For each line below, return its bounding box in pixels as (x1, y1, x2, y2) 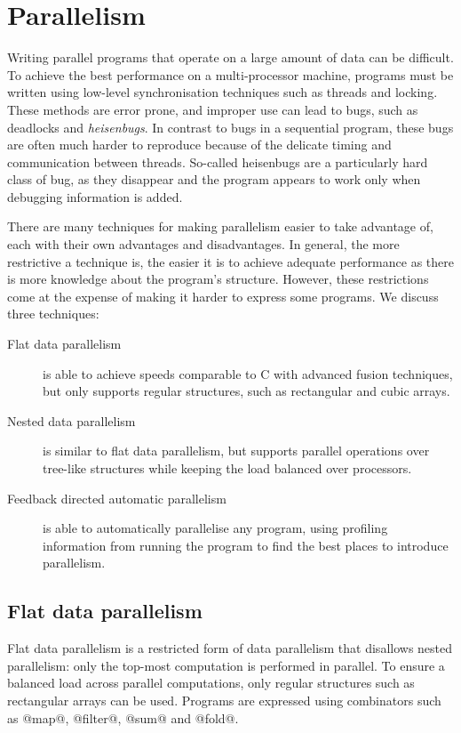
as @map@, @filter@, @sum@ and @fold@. (7, 708, 239, 727)
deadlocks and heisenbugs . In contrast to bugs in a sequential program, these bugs (7, 117, 454, 136)
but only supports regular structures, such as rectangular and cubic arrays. (43, 382, 450, 400)
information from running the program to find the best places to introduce (43, 536, 449, 554)
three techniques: (7, 304, 99, 323)
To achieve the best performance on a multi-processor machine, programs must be (7, 65, 454, 84)
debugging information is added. (7, 187, 183, 205)
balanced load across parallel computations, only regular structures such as (7, 673, 415, 692)
